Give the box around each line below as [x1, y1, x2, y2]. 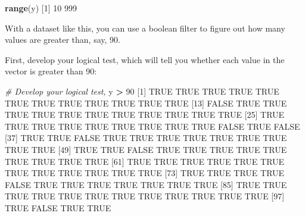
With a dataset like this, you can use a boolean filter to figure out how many [5, 21, 285, 34]
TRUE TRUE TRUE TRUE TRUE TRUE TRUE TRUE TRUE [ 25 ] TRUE [5, 108, 285, 121]
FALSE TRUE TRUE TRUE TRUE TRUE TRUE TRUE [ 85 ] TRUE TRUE [5, 178, 287, 190]
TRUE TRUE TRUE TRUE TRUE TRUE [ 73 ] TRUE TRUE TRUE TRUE [5, 167, 285, 179]
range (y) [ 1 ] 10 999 [5, 2, 77, 14]
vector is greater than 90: [5, 65, 97, 77]
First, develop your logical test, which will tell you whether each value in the [5, 53, 285, 65]
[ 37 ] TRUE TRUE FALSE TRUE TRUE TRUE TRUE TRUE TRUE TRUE [5, 132, 287, 144]
